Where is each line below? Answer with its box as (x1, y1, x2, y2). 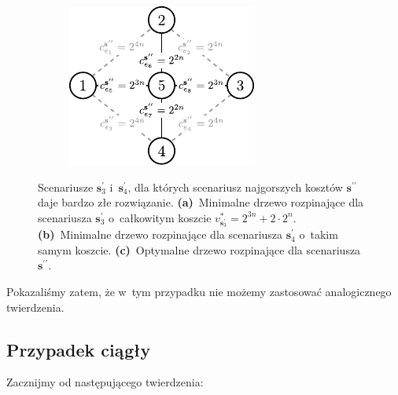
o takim (299, 226, 338, 243)
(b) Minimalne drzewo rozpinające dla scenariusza (38, 226, 283, 243)
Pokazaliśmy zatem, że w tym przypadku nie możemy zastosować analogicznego (6, 283, 392, 299)
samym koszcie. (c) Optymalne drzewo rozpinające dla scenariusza (38, 241, 361, 258)
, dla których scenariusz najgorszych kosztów (127, 178, 343, 195)
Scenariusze (38, 178, 94, 195)
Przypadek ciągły (6, 337, 151, 361)
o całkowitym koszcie (109, 209, 212, 225)
